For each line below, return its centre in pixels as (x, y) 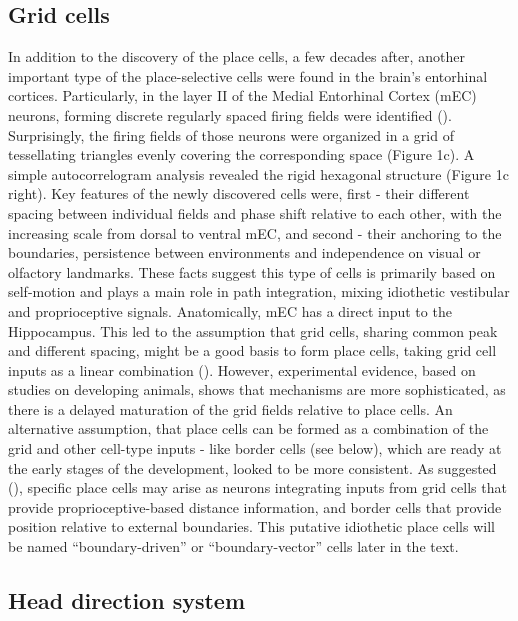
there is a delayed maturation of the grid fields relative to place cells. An (230, 408)
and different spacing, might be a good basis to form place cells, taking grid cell (252, 350)
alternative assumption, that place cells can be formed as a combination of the (248, 428)
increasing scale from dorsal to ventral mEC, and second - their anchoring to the (255, 232)
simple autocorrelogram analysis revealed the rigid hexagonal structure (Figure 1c (258, 173)
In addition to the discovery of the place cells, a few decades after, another (236, 56)
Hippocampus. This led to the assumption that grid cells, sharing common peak (253, 330)
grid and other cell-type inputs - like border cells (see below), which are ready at (255, 448)
